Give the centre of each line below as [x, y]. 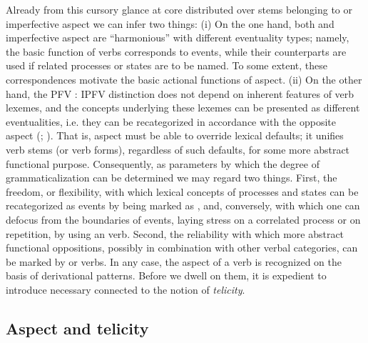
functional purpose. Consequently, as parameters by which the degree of [163, 163]
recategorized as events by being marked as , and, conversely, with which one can [183, 205]
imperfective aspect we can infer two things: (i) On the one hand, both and [170, 23]
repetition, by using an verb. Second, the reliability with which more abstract [175, 233]
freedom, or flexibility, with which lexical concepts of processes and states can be [182, 191]
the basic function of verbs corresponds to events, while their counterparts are [176, 51]
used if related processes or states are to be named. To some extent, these [167, 65]
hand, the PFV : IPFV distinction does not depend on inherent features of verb [180, 93]
